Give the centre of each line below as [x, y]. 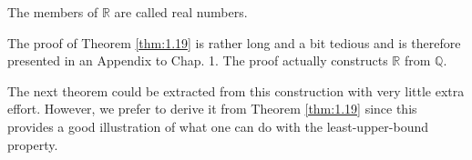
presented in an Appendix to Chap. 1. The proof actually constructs [198, 60]
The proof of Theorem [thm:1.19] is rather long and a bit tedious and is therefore [234, 42]
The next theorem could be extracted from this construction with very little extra [236, 90]
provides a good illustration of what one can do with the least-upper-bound [218, 126]
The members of [53, 12]
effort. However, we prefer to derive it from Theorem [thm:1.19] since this [212, 109]
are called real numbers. [181, 12]
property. [33, 144]
